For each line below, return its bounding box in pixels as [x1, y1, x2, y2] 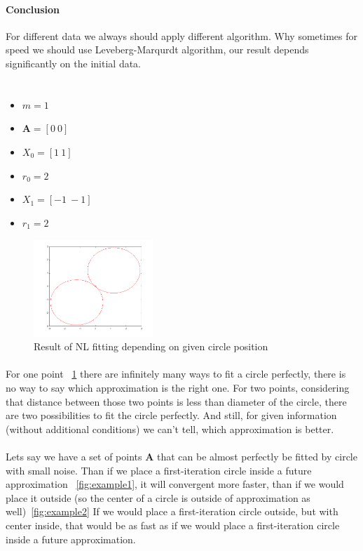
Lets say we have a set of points [6, 449, 142, 463]
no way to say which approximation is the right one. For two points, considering [6, 380, 350, 394]
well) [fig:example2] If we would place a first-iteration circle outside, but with [6, 504, 338, 519]
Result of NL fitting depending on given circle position [34, 339, 268, 354]
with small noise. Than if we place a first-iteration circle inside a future [6, 463, 312, 477]
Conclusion [6, 1, 60, 16]
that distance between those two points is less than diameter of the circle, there [6, 394, 347, 409]
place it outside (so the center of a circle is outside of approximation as [6, 490, 310, 505]
